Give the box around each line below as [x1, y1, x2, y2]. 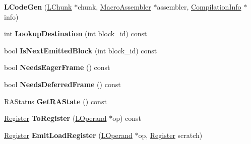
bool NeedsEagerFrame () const [4, 62, 110, 73]
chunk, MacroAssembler [78, 2, 151, 12]
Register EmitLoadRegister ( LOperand [4, 129, 133, 140]
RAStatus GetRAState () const [4, 96, 107, 106]
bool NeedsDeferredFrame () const [4, 79, 121, 89]
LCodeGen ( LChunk [4, 2, 72, 12]
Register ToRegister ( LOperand [4, 113, 107, 123]
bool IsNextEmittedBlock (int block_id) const [4, 45, 157, 55]
